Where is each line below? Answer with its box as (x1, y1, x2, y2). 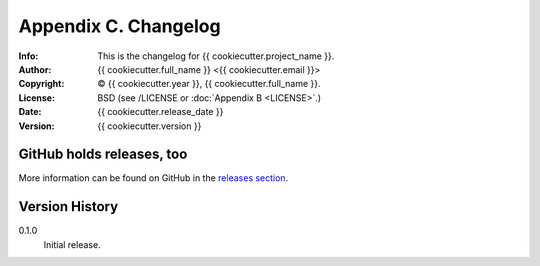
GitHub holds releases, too (18, 146, 188, 163)
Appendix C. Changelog (18, 15, 221, 37)
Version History (18, 198, 119, 215)
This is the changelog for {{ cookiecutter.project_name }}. (97, 50, 335, 62)
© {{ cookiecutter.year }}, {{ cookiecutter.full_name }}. (97, 78, 321, 90)
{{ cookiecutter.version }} (97, 120, 202, 132)
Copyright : (18, 78, 65, 90)
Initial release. (43, 238, 101, 250)
